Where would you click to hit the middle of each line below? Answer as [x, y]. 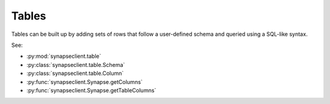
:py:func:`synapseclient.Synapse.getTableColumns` [91, 90]
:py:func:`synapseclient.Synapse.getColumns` [85, 81]
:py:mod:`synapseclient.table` [64, 56]
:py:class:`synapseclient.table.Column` [75, 74]
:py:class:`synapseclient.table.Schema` [76, 64]
